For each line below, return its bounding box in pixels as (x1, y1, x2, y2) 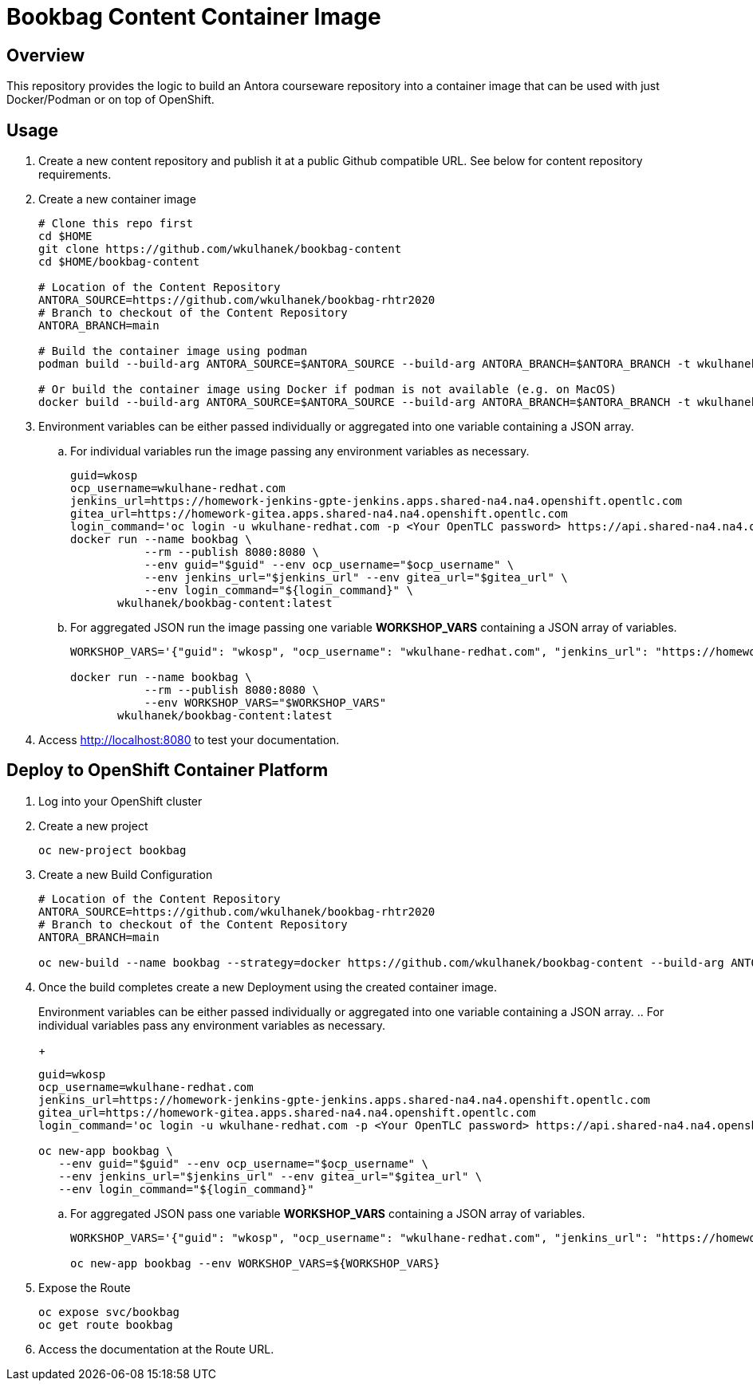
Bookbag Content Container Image (6, 3, 381, 30)
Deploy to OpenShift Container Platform (6, 760, 329, 781)
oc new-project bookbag (38, 843, 187, 857)
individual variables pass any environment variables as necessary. (38, 1018, 386, 1032)
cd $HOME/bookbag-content (38, 255, 200, 269)
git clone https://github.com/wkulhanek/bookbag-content (38, 242, 402, 256)
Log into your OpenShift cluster (38, 794, 203, 808)
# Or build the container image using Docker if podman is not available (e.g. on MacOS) (38, 383, 617, 396)
